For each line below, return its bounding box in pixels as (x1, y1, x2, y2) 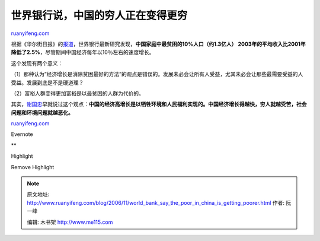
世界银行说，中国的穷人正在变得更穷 (11, 9, 188, 22)
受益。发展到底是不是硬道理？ (11, 79, 84, 86)
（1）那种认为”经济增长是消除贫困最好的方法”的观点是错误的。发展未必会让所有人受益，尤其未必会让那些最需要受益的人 (11, 71, 303, 78)
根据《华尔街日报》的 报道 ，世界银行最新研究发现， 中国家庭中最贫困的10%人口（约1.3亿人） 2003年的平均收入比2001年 (11, 40, 306, 47)
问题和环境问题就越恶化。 (11, 109, 73, 116)
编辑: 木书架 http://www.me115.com (27, 218, 113, 226)
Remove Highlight (11, 163, 55, 170)
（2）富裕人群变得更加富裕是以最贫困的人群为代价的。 (11, 90, 145, 97)
